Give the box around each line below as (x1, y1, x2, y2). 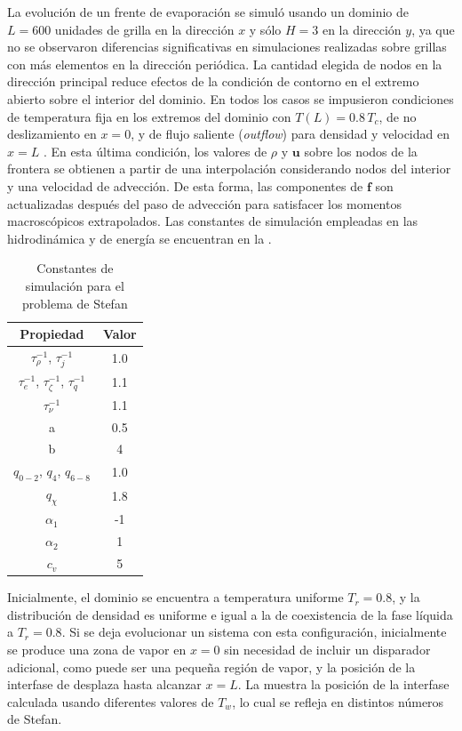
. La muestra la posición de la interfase (237, 675, 450, 694)
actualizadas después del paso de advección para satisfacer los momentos (7, 194, 402, 213)
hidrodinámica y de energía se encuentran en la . (7, 229, 272, 247)
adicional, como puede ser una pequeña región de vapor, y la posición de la (7, 657, 416, 676)
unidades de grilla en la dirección (54, 20, 235, 38)
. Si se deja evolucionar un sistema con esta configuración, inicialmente (61, 623, 447, 641)
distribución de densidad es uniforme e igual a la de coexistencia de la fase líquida (7, 605, 453, 623)
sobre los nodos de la (304, 141, 418, 160)
